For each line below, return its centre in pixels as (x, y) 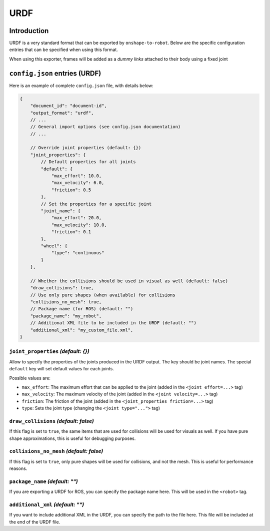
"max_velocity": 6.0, (78, 183)
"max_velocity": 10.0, (79, 225)
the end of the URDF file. (35, 522)
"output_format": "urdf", (62, 113)
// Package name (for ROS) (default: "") (82, 309)
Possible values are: (30, 378)
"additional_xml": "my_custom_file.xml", (82, 330)
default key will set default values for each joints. (62, 369)
